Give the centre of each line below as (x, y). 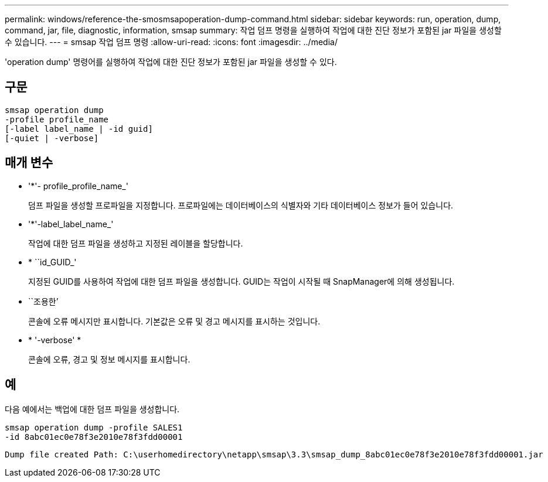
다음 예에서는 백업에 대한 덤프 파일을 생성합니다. (92, 409)
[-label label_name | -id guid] (79, 129)
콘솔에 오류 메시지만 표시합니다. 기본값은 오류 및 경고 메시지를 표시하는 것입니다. (174, 321)
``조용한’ (43, 301)
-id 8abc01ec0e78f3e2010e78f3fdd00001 (94, 437)
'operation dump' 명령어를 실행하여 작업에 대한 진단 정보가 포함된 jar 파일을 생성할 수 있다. (171, 62)
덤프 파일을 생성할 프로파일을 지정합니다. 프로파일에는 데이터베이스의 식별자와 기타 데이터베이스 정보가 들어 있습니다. (241, 205)
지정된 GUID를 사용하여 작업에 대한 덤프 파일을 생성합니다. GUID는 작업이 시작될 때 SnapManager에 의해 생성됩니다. (241, 281)
